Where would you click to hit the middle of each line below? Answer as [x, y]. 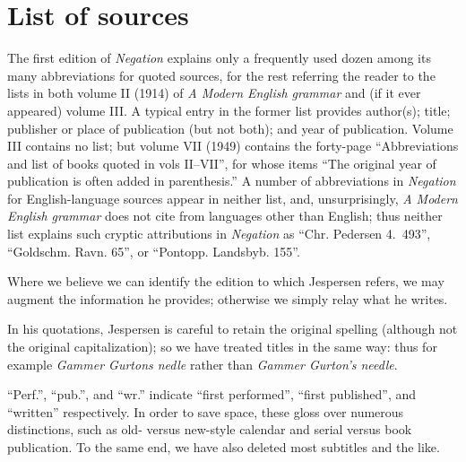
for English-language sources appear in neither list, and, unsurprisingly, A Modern [233, 198]
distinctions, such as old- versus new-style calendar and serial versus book [210, 429]
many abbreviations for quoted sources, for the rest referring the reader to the [221, 75]
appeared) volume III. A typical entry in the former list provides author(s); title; [229, 110]
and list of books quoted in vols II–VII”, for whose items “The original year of [222, 163]
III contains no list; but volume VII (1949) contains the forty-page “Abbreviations [233, 146]
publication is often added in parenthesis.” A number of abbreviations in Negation [232, 181]
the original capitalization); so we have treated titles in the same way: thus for [222, 347]
